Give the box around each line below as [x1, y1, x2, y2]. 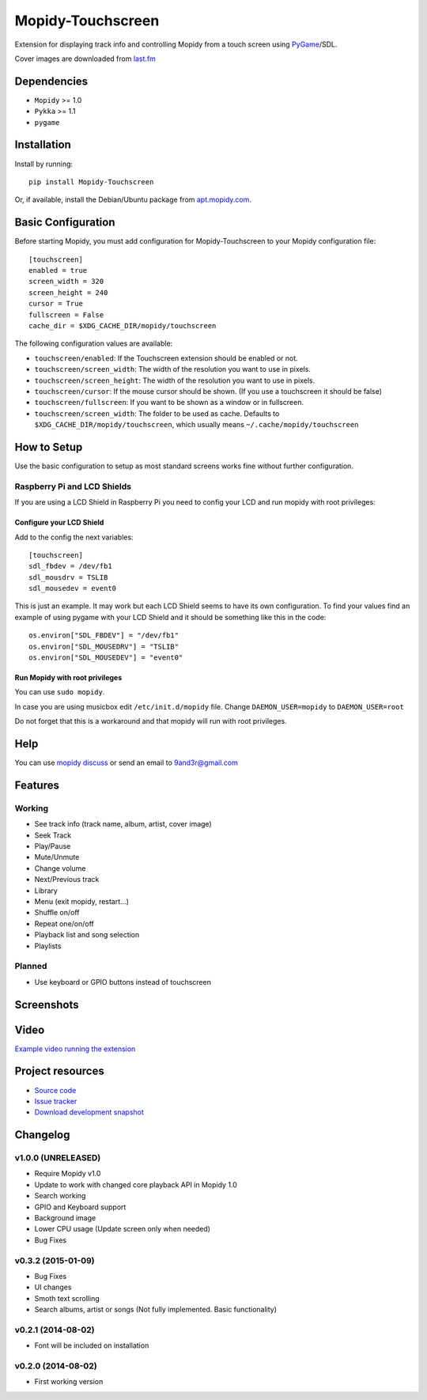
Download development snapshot [34, 1107, 144, 1117]
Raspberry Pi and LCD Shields [14, 481, 132, 492]
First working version [34, 1377, 104, 1387]
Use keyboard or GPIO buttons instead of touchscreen [34, 977, 211, 986]
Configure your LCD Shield [14, 518, 104, 528]
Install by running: [14, 159, 74, 168]
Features [14, 778, 59, 792]
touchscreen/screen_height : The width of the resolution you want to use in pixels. [34, 376, 316, 385]
